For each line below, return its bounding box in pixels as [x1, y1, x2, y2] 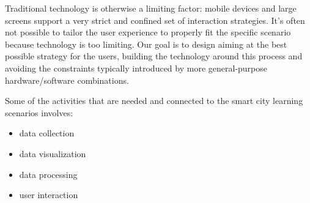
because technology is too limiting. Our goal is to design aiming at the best [5, 37, 287, 50]
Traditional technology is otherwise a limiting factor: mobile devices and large [5, 2, 297, 14]
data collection [19, 127, 75, 139]
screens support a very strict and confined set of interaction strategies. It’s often [5, 13, 305, 26]
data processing [19, 168, 78, 180]
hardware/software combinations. [5, 73, 129, 86]
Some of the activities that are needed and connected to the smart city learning [5, 94, 303, 107]
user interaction [19, 188, 78, 201]
